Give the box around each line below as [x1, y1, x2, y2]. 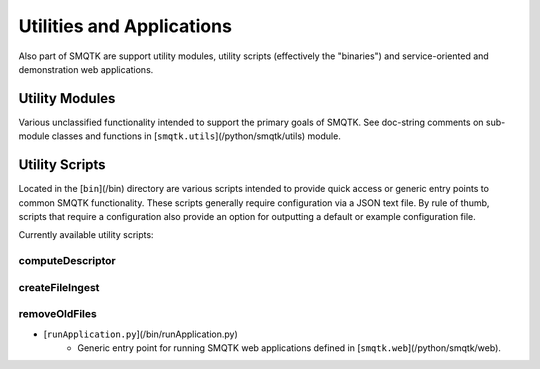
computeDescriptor [18, 254, 117, 268]
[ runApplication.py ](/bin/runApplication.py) [43, 328, 239, 340]
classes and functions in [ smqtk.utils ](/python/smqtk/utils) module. [51, 130, 342, 142]
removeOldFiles [18, 307, 97, 321]
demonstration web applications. [18, 63, 154, 75]
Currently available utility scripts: [18, 229, 154, 241]
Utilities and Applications [18, 15, 232, 37]
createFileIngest [18, 280, 100, 294]
